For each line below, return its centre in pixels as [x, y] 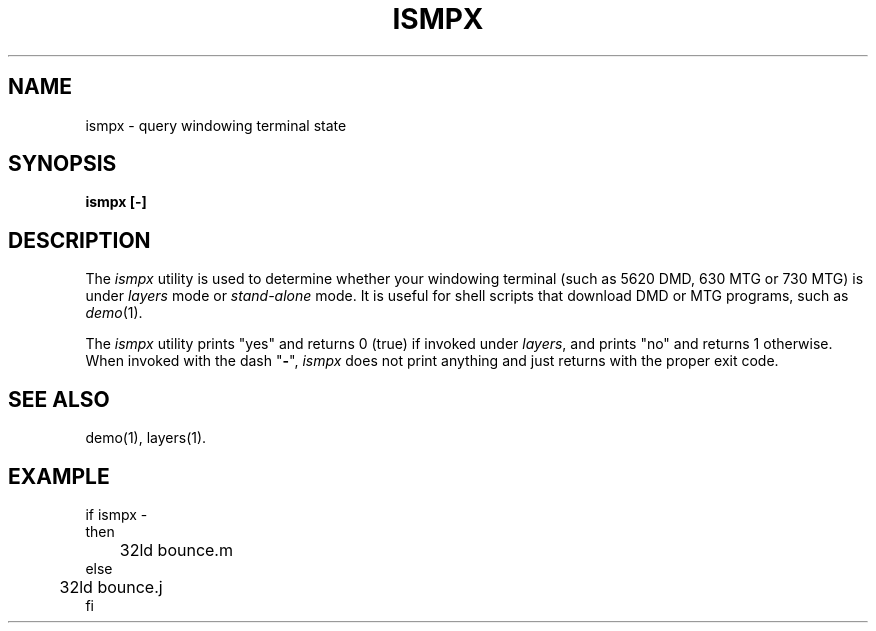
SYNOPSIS [62, 164]
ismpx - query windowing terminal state [216, 125]
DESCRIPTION [79, 240]
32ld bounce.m [176, 549]
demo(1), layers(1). [146, 438]
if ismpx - [116, 514]
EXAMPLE [59, 476]
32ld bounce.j [111, 586]
